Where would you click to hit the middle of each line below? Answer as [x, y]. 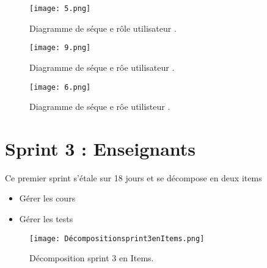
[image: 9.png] [60, 48]
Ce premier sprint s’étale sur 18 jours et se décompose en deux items [133, 177]
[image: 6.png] [60, 87]
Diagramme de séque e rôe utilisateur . [102, 67]
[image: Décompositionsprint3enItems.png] [117, 238]
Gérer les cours [47, 198]
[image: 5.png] [60, 9]
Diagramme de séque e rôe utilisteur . [100, 107]
